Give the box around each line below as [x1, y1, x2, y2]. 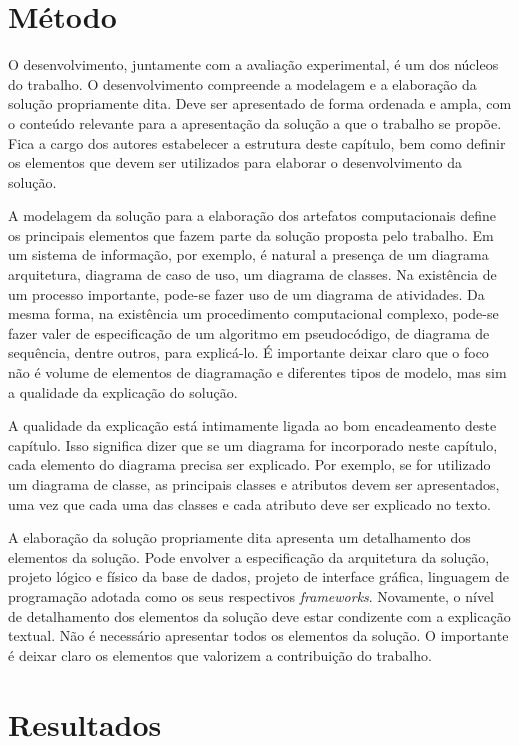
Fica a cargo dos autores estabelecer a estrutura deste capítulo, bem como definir [8, 132, 506, 153]
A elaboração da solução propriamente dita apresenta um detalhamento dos [8, 527, 471, 548]
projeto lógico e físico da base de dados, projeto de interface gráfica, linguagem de [8, 566, 509, 587]
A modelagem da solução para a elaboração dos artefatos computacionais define [8, 205, 497, 226]
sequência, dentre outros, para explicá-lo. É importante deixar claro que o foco [8, 342, 489, 363]
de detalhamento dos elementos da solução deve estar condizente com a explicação [8, 605, 511, 626]
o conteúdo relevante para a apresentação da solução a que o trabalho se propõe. [8, 112, 502, 133]
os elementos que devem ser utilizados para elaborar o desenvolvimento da [8, 152, 462, 173]
